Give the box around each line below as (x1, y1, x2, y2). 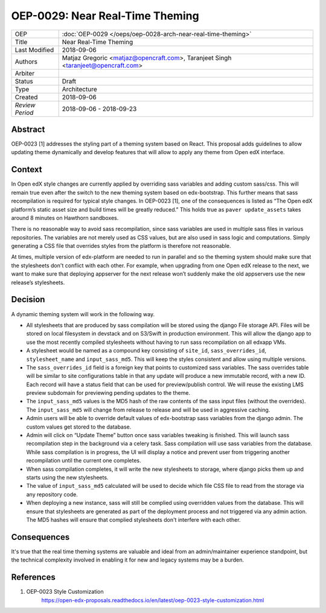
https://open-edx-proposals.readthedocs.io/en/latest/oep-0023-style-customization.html (41, 596, 264, 604)
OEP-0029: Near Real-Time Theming (11, 9, 199, 22)
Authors (14, 57, 37, 66)
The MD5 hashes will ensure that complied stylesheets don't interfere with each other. (26, 516, 241, 523)
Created (14, 92, 38, 101)
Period (14, 108, 34, 117)
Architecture (62, 85, 97, 93)
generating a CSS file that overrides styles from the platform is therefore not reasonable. (11, 242, 231, 250)
